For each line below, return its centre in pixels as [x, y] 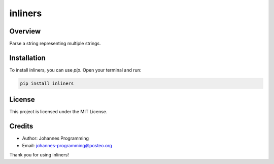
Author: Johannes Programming [55, 138]
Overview [25, 31]
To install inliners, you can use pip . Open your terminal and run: [75, 70]
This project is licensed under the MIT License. [58, 112]
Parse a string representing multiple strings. [55, 44]
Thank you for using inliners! [39, 155]
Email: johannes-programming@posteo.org [67, 145]
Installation [27, 58]
